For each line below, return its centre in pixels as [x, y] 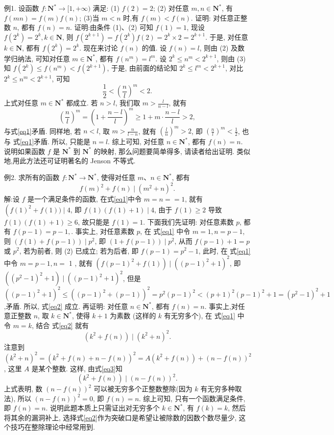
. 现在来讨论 [99, 47]
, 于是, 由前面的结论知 [142, 68]
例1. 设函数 [22, 8]
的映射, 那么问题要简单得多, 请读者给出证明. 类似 [172, 151]
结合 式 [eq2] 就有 [62, 325]
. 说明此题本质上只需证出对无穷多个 [103, 408]
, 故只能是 [94, 221]
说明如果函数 [24, 151]
